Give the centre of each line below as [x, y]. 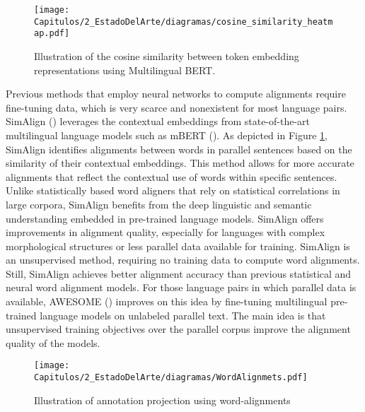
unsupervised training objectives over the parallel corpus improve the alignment [178, 329]
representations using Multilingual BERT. [125, 70]
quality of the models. [53, 342]
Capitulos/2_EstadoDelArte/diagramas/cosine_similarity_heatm [184, 22]
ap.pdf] [52, 34]
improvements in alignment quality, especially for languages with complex [166, 232]
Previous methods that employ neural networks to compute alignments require [176, 94]
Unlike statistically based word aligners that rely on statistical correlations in [173, 190]
